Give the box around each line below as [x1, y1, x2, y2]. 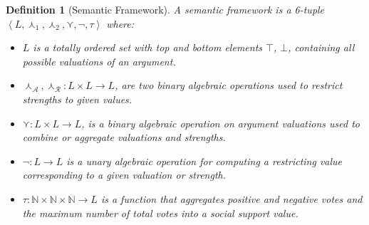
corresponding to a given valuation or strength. [22, 167, 226, 182]
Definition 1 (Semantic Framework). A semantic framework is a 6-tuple [6, 2, 325, 16]
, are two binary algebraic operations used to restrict [115, 78, 343, 93]
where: [106, 16, 135, 31]
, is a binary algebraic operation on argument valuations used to [81, 115, 360, 130]
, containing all [288, 40, 355, 55]
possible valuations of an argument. [22, 53, 176, 68]
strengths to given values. [22, 91, 132, 106]
